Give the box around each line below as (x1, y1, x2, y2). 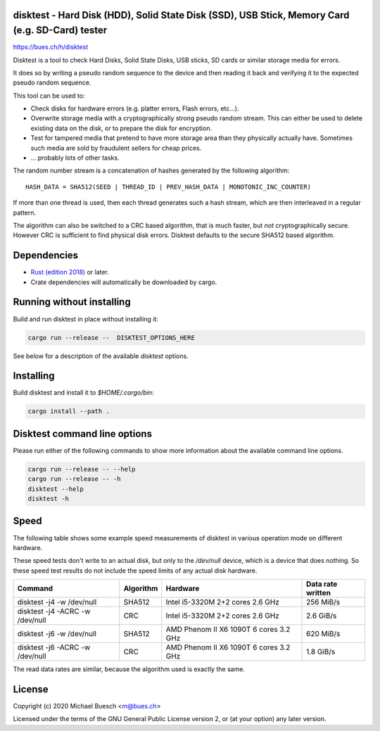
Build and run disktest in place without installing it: (13, 314, 158, 323)
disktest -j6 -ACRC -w (17, 642, 91, 652)
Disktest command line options (13, 428, 153, 440)
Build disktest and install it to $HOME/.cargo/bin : (13, 388, 154, 397)
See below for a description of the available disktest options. (13, 352, 189, 360)
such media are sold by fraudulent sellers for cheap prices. (30, 144, 202, 152)
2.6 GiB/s (306, 611, 337, 621)
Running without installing (13, 296, 131, 308)
